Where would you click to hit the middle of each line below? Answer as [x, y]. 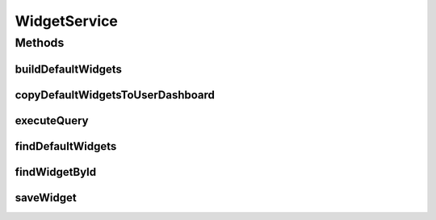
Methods [40, 43]
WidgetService [67, 21]
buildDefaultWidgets [69, 69]
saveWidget [46, 197]
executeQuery [52, 120]
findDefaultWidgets [66, 146]
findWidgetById [56, 172]
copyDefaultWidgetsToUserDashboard [115, 95]
